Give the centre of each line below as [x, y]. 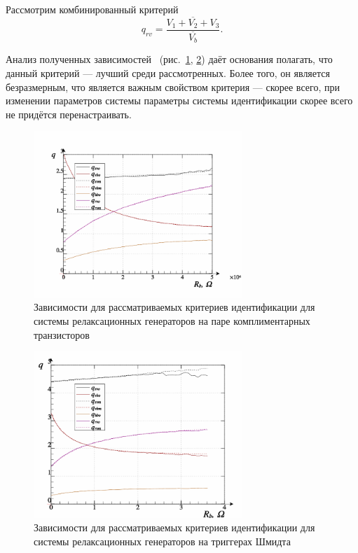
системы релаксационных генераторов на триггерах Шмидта [162, 541]
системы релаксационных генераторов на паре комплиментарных [172, 320]
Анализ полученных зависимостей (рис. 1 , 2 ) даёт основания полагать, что [169, 59]
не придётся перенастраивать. [69, 114]
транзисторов [62, 334]
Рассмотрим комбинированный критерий [92, 9]
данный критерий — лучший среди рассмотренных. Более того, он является [168, 72]
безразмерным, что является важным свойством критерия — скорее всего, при [173, 86]
